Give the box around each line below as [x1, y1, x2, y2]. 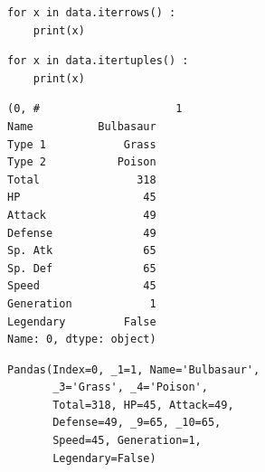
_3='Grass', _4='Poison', [52, 381, 208, 394]
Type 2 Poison [7, 156, 156, 169]
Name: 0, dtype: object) [7, 333, 156, 346]
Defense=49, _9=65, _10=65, [52, 416, 222, 430]
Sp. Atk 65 [7, 244, 156, 258]
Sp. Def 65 [7, 261, 156, 275]
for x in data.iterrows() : [7, 6, 176, 19]
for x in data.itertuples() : [7, 54, 189, 68]
